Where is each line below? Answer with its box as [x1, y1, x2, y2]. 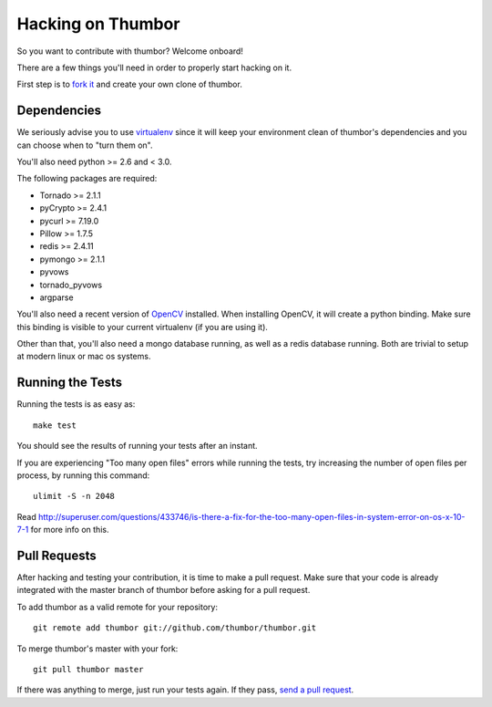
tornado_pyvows [39, 279, 103, 290]
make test [33, 420, 77, 431]
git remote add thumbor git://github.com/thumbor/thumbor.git [33, 623, 317, 633]
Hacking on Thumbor [16, 14, 180, 34]
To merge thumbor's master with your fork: [16, 643, 179, 654]
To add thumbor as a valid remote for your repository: [16, 601, 219, 612]
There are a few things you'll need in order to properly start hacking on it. [16, 62, 292, 73]
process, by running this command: [16, 470, 150, 481]
